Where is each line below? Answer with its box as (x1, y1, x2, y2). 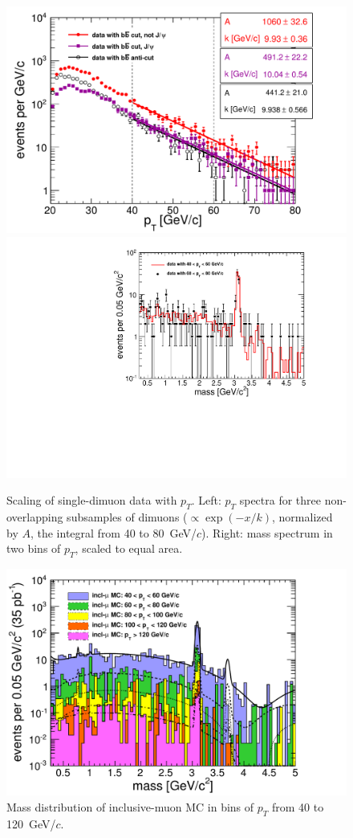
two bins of (6, 540, 61, 557)
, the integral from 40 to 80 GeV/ (30, 524, 197, 541)
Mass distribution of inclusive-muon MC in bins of (6, 799, 254, 815)
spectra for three (239, 492, 322, 509)
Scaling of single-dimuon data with (6, 492, 177, 509)
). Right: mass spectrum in (201, 524, 333, 541)
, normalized (272, 509, 333, 525)
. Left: (191, 492, 221, 509)
